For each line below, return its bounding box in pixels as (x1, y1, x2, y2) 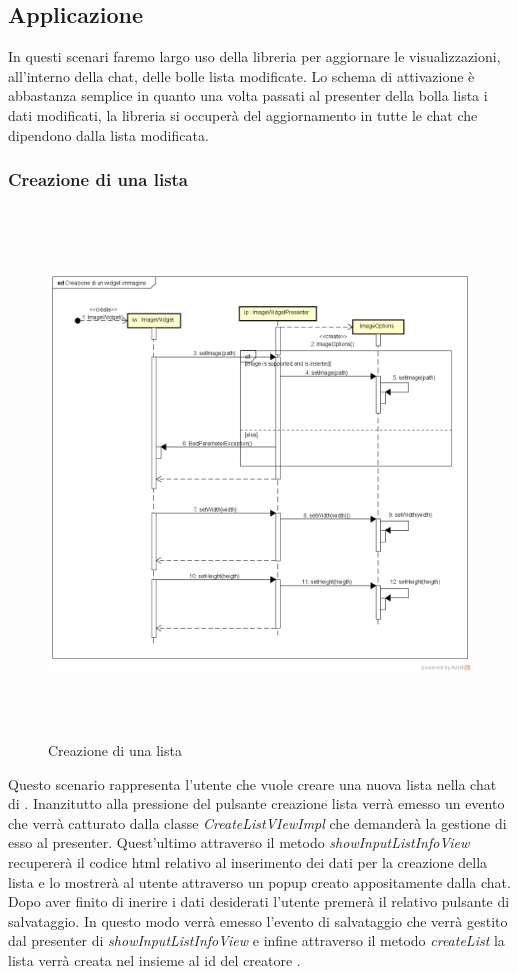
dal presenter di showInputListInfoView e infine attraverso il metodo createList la (8, 930, 505, 951)
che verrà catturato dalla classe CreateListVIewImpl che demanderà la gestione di (8, 812, 507, 833)
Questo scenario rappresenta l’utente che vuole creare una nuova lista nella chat (8, 773, 497, 794)
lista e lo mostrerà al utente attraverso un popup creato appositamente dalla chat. (8, 871, 511, 892)
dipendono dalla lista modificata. (8, 124, 209, 145)
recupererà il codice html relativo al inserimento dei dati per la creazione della (8, 852, 488, 873)
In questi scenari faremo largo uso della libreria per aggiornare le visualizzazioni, (8, 46, 501, 67)
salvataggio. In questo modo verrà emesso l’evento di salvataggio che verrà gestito (8, 910, 508, 931)
